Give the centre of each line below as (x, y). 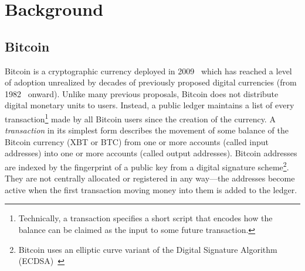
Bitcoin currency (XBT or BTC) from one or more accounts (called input (137, 141)
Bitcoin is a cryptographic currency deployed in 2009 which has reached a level (148, 71)
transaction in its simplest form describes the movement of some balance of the (147, 130)
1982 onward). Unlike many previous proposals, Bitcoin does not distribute (142, 93)
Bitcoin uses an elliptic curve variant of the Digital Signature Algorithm (148, 249)
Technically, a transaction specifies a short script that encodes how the (145, 218)
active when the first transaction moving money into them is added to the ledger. (151, 189)
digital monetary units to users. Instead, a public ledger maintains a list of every (150, 105)
